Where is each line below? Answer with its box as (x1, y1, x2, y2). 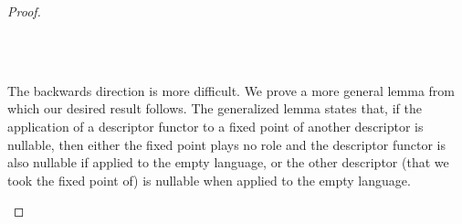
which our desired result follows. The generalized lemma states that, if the (7, 99, 422, 118)
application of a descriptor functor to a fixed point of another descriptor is (7, 116, 424, 135)
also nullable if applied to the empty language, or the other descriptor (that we (7, 153, 449, 172)
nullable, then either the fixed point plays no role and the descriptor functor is (7, 134, 446, 154)
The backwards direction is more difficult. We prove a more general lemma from (7, 80, 455, 100)
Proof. (7, 2, 41, 20)
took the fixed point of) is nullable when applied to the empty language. (7, 170, 411, 189)
